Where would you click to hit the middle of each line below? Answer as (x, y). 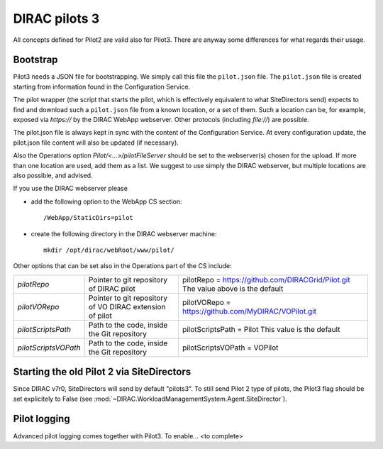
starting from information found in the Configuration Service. (102, 87)
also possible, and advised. (53, 175)
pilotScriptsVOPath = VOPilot (230, 348)
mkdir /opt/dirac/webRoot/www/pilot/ (109, 250)
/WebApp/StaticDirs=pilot (89, 218)
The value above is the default (233, 289)
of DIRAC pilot (112, 289)
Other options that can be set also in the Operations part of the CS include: (122, 266)
